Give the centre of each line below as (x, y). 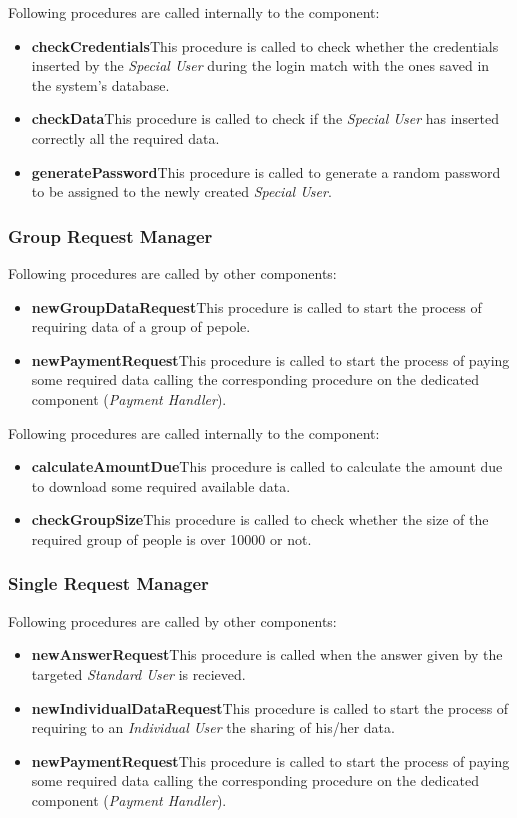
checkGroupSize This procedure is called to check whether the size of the (260, 519)
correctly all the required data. (125, 137)
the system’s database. (100, 84)
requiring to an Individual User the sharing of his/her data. (213, 727)
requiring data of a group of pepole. (141, 326)
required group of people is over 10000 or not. (171, 538)
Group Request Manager (110, 235)
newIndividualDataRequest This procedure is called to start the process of (270, 707)
